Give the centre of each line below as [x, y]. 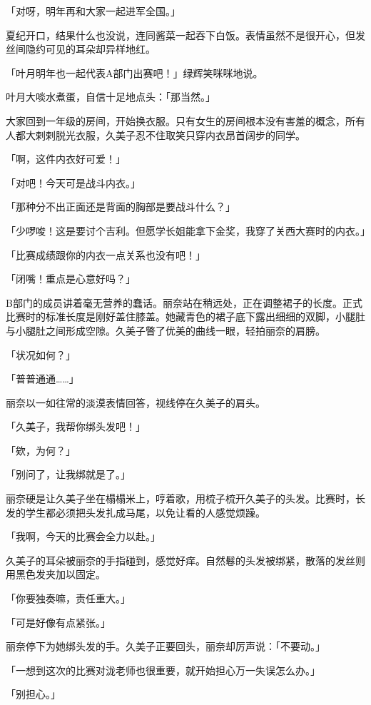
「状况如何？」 [41, 354]
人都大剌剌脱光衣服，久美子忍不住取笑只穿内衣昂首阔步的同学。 [156, 135]
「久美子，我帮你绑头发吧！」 [76, 426]
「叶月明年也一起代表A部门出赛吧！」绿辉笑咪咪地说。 [134, 72]
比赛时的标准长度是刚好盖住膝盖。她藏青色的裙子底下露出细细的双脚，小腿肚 [185, 316]
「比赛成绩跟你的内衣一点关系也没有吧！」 [106, 254]
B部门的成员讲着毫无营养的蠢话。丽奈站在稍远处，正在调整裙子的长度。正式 [184, 302]
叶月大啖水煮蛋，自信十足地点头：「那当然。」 [111, 97]
